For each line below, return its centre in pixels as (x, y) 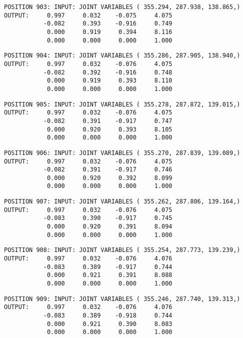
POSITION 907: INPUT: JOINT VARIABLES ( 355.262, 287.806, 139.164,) (122, 202)
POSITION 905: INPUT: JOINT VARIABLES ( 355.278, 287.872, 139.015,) (122, 104)
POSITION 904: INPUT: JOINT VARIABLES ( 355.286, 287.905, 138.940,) (122, 56)
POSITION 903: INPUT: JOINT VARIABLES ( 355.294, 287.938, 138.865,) (122, 7)
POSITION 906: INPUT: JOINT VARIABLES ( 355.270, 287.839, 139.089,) (122, 153)
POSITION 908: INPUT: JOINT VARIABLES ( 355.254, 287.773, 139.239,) (122, 250)
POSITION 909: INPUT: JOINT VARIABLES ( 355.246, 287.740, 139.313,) (122, 299)
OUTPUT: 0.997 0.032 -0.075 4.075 (88, 15)
